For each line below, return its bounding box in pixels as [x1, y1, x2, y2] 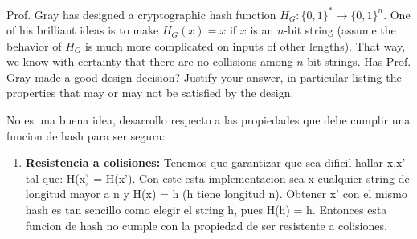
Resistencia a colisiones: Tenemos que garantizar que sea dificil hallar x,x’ [25, 154, 406, 171]
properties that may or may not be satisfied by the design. [6, 84, 294, 101]
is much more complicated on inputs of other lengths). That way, [84, 37, 406, 54]
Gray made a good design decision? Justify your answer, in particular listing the [6, 68, 402, 85]
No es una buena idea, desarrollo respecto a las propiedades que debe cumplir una [6, 111, 411, 128]
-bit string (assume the [284, 22, 396, 38]
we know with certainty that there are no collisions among [6, 53, 293, 70]
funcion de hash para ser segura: [6, 127, 166, 144]
